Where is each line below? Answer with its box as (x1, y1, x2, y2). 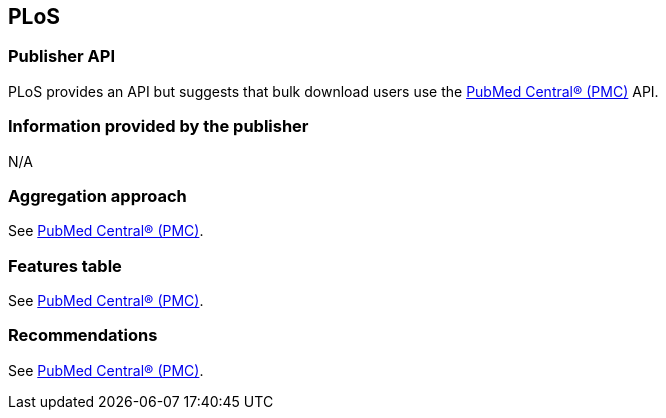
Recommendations (8, 325, 158, 346)
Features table (8, 255, 122, 276)
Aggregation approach (8, 185, 187, 206)
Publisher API (8, 46, 115, 67)
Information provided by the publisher (8, 116, 309, 137)
